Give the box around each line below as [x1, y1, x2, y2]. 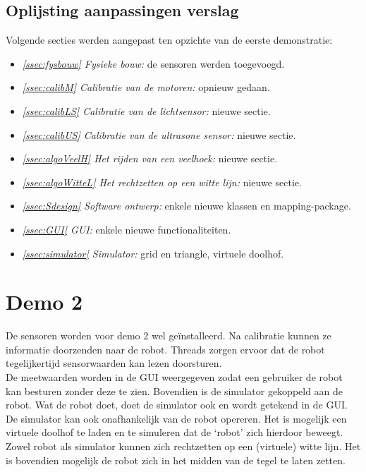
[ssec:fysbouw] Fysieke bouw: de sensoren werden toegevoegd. [22, 56, 285, 71]
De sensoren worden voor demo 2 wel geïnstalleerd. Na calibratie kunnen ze [6, 328, 331, 343]
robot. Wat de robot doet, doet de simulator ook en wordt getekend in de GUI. [6, 397, 348, 412]
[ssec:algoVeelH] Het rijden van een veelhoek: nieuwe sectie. [22, 151, 278, 166]
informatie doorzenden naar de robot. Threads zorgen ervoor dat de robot [6, 341, 325, 356]
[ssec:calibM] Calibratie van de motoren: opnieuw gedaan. [22, 80, 270, 95]
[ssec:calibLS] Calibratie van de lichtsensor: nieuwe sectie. [22, 103, 271, 118]
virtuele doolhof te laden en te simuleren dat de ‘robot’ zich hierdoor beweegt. [6, 425, 343, 440]
